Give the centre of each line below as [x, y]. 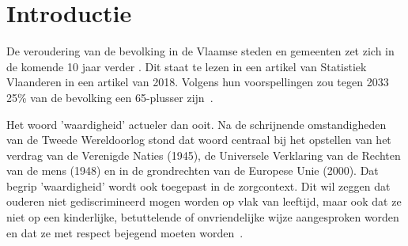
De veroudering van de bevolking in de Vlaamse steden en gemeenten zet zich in [200, 51]
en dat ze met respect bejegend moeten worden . [125, 232]
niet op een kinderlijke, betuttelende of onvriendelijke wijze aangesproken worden [203, 217]
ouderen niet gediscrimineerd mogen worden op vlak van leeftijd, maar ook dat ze [204, 201]
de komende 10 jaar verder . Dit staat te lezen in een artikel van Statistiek [187, 66]
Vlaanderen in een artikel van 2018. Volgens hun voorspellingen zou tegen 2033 [198, 82]
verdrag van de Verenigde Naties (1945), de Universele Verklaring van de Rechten [204, 155]
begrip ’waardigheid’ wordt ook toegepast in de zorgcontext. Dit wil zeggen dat [198, 185]
